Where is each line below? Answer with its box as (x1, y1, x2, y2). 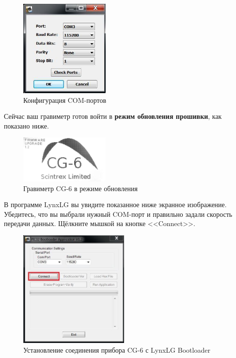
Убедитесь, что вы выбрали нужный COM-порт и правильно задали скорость (4, 209, 233, 219)
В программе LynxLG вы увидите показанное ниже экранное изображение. (4, 199, 227, 210)
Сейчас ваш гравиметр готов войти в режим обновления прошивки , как (4, 111, 222, 121)
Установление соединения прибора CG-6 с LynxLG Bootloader (23, 344, 210, 355)
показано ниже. (4, 120, 49, 130)
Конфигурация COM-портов (23, 95, 107, 105)
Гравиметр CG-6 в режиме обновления (23, 183, 138, 193)
